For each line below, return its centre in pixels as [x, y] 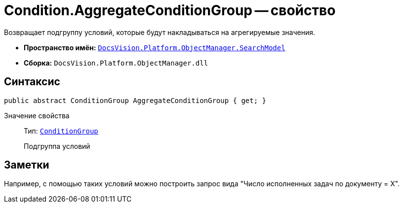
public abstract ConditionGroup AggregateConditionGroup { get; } [135, 100]
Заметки [27, 165]
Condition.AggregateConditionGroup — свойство [170, 10]
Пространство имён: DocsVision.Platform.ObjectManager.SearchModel [155, 47]
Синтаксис [32, 82]
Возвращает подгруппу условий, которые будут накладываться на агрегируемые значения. [160, 32]
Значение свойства [37, 115]
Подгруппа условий [57, 146]
